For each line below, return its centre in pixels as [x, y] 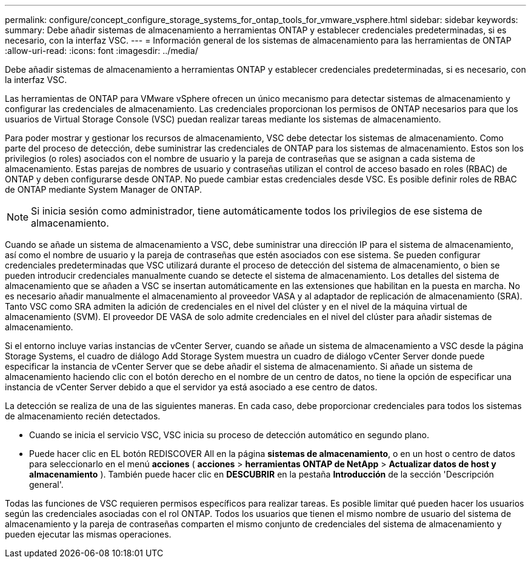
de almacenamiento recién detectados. [83, 416]
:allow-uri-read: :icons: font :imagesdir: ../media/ [102, 51]
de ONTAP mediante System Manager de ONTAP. [103, 189]
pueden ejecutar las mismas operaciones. [88, 534]
